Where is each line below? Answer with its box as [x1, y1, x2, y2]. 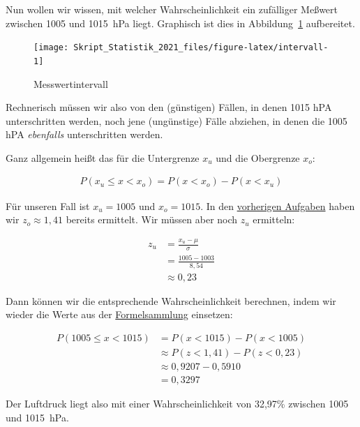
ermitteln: [253, 212, 295, 227]
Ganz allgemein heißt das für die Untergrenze [6, 150, 200, 165]
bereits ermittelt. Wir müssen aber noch [66, 212, 238, 227]
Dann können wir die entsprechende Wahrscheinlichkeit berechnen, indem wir [6, 293, 336, 308]
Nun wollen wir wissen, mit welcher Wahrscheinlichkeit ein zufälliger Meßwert [6, 2, 338, 16]
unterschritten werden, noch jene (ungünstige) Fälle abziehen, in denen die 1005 [6, 113, 347, 128]
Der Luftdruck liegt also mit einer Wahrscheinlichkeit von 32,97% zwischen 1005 [6, 396, 349, 411]
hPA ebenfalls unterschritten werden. [6, 127, 163, 142]
